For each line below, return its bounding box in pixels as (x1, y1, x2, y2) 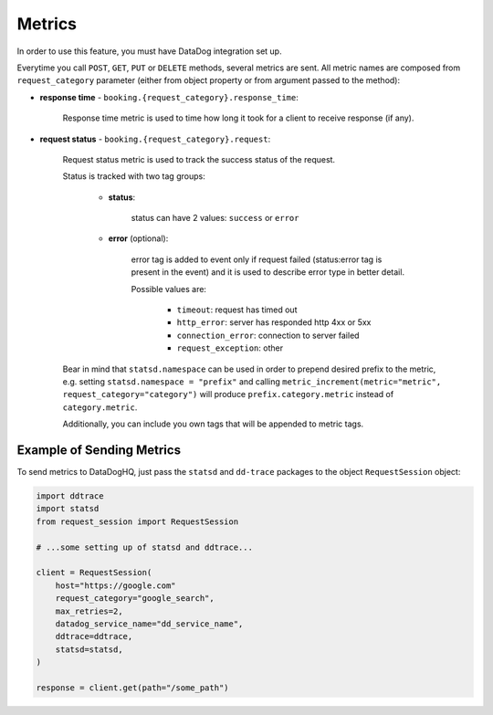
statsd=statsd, (55, 644, 123, 655)
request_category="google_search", (55, 594, 215, 604)
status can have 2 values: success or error (131, 213, 299, 224)
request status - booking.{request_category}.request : (39, 133, 271, 144)
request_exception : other (176, 342, 283, 353)
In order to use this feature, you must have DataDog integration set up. (16, 46, 282, 57)
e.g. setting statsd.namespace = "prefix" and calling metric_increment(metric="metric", (62, 375, 442, 387)
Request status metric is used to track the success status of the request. (62, 153, 336, 164)
